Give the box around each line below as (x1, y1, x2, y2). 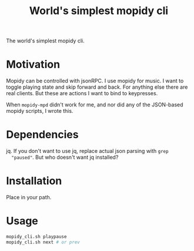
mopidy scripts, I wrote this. (6, 108, 73, 115)
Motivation (6, 58, 61, 71)
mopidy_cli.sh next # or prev (6, 239, 81, 245)
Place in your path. (6, 194, 52, 200)
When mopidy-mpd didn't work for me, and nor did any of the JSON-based (6, 101, 183, 108)
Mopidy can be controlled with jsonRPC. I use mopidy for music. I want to (6, 78, 184, 85)
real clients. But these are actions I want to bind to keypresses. (6, 90, 158, 97)
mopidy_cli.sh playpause (6, 233, 67, 239)
